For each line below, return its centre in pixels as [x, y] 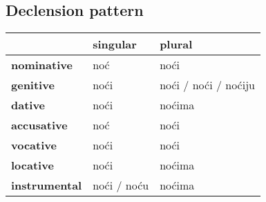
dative [28, 105]
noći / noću [121, 185]
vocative [34, 145]
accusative [39, 125]
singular [115, 44]
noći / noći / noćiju [207, 85]
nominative [42, 65]
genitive [33, 85]
